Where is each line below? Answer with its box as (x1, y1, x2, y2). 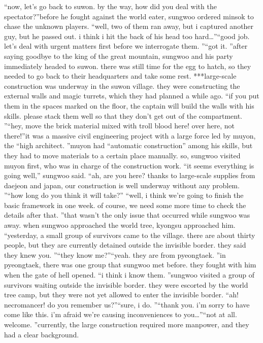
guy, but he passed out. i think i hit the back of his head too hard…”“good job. (4, 30, 250, 41)
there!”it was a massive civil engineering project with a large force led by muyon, (4, 130, 256, 141)
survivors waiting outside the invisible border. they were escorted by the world (4, 279, 248, 290)
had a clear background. (4, 329, 79, 339)
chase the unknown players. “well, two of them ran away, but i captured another (4, 21, 254, 31)
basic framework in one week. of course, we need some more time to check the (4, 199, 246, 210)
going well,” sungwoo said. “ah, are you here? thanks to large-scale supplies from (4, 170, 255, 181)
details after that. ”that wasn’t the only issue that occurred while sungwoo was (4, 210, 250, 220)
